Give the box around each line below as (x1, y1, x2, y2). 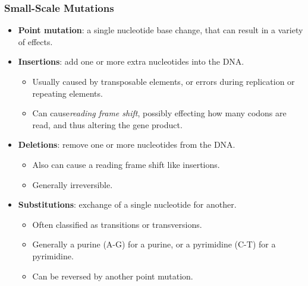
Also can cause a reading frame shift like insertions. (32, 158, 220, 170)
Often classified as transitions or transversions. (32, 218, 202, 230)
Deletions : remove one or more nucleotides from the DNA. (18, 138, 235, 151)
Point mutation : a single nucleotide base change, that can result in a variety (18, 24, 303, 36)
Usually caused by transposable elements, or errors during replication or (32, 75, 295, 87)
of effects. (18, 35, 53, 47)
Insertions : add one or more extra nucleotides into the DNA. (18, 55, 244, 68)
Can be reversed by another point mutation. (32, 269, 193, 282)
